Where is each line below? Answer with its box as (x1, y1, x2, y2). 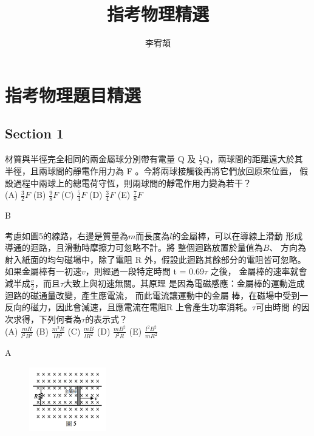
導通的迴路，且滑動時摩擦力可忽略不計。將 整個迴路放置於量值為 (5, 241, 263, 254)
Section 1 (5, 124, 64, 143)
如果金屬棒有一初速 (5, 265, 81, 278)
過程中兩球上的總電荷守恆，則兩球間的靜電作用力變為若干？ (13, 176, 251, 189)
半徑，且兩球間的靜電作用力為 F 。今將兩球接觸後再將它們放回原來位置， (5, 164, 297, 177)
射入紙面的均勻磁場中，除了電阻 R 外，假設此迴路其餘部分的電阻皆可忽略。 (5, 253, 306, 265)
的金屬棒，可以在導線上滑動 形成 (172, 229, 303, 242)
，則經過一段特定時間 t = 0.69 (85, 265, 205, 278)
